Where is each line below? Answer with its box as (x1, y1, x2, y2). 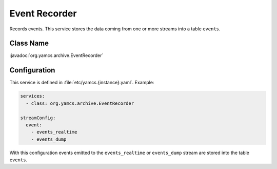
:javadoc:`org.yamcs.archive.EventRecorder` (9, 52, 104, 59)
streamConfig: (20, 115, 56, 121)
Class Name (9, 39, 49, 48)
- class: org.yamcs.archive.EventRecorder (26, 100, 134, 106)
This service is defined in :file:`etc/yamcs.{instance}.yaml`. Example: (9, 80, 154, 86)
